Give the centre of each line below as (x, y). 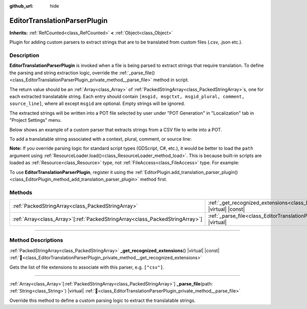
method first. (153, 179)
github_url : (21, 6)
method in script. (171, 80)
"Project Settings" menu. (36, 120)
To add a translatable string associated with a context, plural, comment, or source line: (101, 139)
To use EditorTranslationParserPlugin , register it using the (72, 172)
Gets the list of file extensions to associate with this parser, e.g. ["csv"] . (87, 267)
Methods (21, 192)
